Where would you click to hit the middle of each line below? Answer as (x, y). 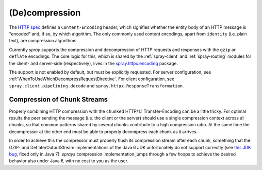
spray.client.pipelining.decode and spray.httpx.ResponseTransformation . (97, 85)
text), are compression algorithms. (43, 41)
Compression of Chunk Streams (58, 100)
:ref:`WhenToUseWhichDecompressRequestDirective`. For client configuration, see (92, 79)
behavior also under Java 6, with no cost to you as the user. (69, 161)
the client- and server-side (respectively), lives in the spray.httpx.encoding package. (93, 63)
